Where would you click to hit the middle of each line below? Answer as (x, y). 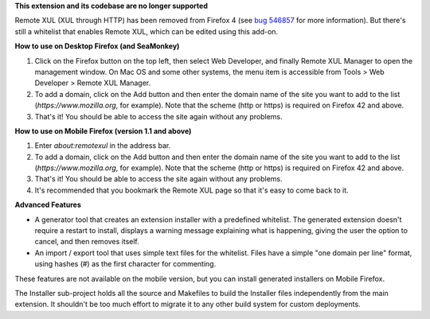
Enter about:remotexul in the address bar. (103, 146)
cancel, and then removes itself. (87, 242)
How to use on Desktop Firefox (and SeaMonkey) (97, 46)
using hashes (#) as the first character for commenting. (125, 264)
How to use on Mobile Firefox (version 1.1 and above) (103, 130)
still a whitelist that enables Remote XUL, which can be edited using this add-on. (147, 31)
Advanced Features (48, 205)
